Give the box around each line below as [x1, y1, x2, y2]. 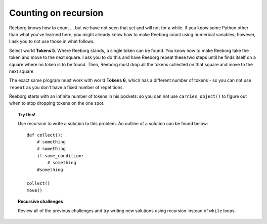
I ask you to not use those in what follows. [9, 39, 95, 45]
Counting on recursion [9, 7, 104, 18]
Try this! [18, 111, 36, 117]
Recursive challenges [18, 198, 64, 205]
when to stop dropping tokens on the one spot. [9, 100, 105, 106]
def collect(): [26, 132, 64, 138]
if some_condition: [37, 153, 84, 158]
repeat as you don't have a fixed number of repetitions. [9, 84, 124, 90]
